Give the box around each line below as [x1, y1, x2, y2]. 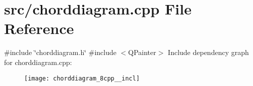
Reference [4, 18, 74, 38]
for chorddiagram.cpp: [4, 56, 72, 67]
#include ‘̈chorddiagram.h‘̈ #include [4, 47, 116, 57]
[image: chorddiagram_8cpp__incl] [24, 74, 140, 82]
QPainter [128, 47, 156, 57]
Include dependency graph [168, 47, 249, 57]
